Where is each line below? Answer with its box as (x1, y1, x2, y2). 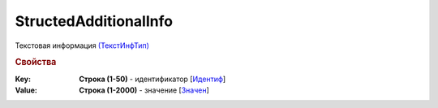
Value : (15, 85, 38, 95)
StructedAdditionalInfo (15, 12, 174, 30)
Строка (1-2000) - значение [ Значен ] (79, 85, 210, 95)
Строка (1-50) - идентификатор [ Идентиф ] (79, 74, 226, 84)
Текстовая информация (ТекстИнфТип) (15, 41, 150, 50)
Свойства (15, 57, 57, 68)
